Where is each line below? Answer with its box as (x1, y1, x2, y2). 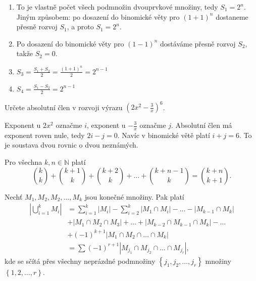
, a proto (67, 21, 94, 32)
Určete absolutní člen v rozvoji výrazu (5, 102, 123, 112)
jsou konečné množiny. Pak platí (84, 191, 184, 202)
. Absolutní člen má (171, 120, 232, 130)
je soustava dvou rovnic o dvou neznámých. (5, 139, 138, 150)
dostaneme (216, 11, 248, 22)
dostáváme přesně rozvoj (160, 38, 236, 49)
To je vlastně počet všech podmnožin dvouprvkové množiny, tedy (16, 2, 218, 12)
